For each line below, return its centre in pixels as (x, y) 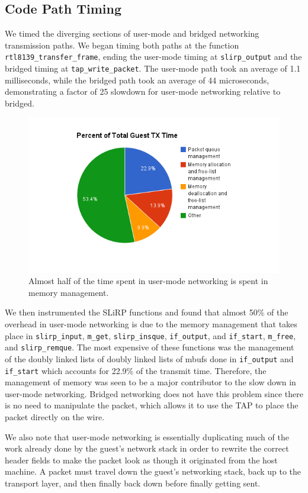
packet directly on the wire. (55, 416)
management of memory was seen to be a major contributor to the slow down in (150, 382)
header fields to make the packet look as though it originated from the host (141, 460)
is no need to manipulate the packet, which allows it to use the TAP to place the (152, 405)
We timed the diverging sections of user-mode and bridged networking (132, 33)
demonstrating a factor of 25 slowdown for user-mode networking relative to (143, 91)
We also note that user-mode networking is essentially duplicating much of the (147, 436)
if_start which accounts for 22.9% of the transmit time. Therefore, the (136, 370)
